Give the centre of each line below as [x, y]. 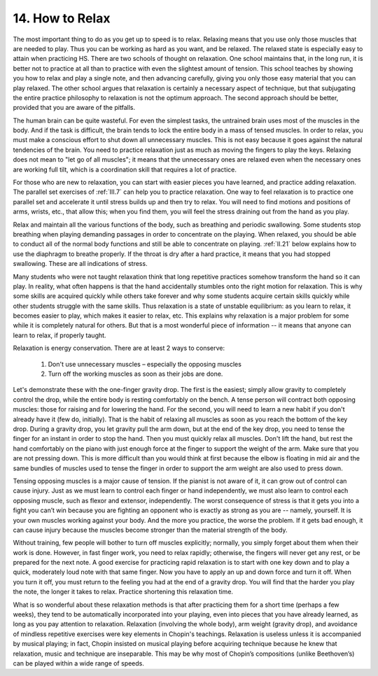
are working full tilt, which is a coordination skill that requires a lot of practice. [125, 169]
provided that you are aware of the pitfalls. [74, 108]
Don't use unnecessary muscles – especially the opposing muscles [145, 364]
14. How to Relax [62, 18]
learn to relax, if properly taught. [59, 335]
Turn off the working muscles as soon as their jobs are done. [135, 374]
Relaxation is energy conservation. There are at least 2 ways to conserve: [119, 348]
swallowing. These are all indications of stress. [80, 264]
